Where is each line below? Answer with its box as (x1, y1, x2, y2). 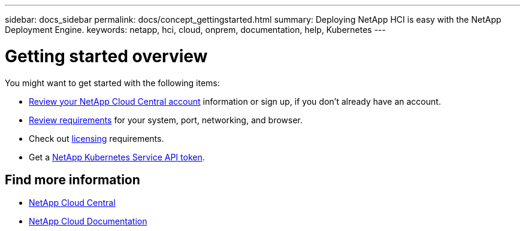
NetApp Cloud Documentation (29, 216, 147, 227)
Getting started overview (5, 45, 208, 66)
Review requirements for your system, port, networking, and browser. (29, 114, 303, 125)
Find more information (5, 172, 140, 187)
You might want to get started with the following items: (5, 77, 220, 88)
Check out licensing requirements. (29, 133, 164, 144)
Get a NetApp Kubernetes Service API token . (29, 151, 205, 162)
